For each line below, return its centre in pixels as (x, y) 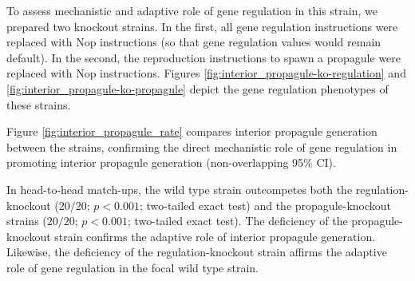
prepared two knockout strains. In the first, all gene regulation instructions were (202, 26)
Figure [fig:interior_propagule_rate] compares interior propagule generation (192, 131)
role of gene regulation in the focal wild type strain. (132, 267)
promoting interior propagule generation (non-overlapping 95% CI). (171, 162)
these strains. (39, 104)
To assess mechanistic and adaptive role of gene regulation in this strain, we (192, 10)
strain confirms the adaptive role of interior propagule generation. (215, 236)
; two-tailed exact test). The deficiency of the (237, 221)
